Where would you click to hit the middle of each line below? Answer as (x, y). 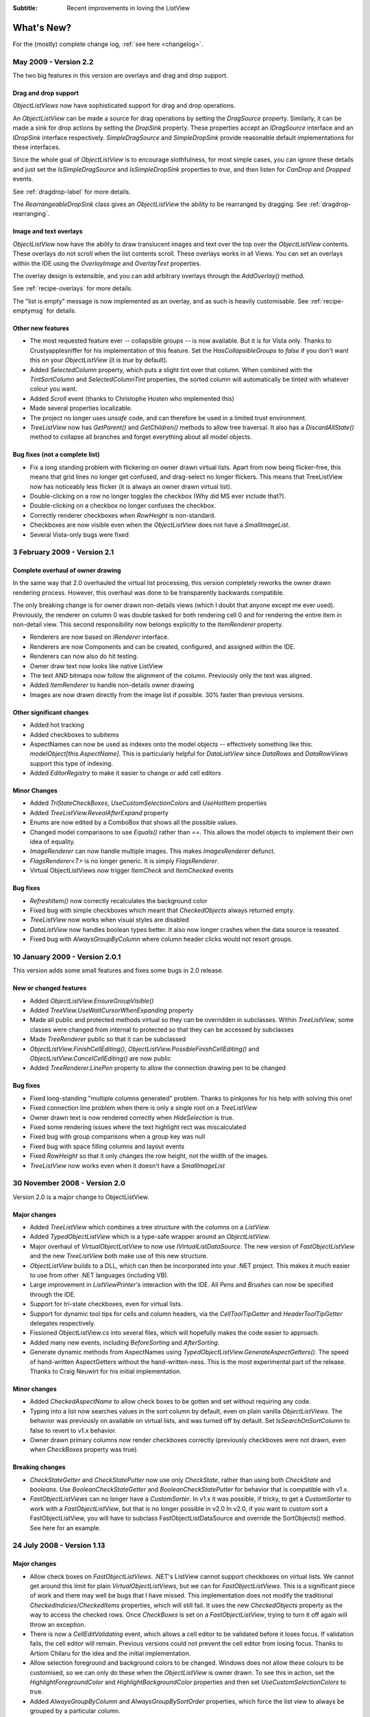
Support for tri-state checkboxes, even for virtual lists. (106, 1304)
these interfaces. (37, 147)
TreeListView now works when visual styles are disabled (109, 920)
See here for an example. (65, 1527)
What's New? (42, 27)
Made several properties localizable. (81, 408)
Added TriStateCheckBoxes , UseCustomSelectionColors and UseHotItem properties (148, 803)
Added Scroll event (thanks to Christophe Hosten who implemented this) (132, 398)
